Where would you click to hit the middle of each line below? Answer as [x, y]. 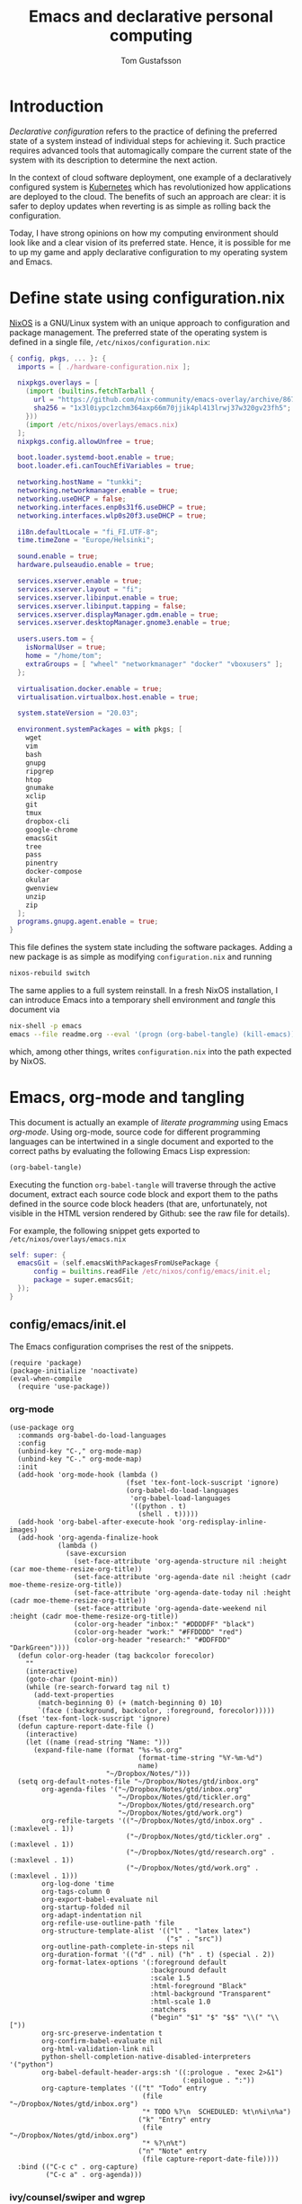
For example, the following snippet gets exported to [105, 1231]
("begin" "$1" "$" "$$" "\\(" [206, 2017]
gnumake [40, 788]
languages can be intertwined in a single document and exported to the [142, 1141]
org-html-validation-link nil [98, 2048]
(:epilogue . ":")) [218, 2080]
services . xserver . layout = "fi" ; [80, 589]
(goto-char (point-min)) [72, 1679]
